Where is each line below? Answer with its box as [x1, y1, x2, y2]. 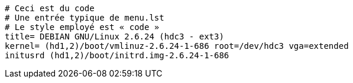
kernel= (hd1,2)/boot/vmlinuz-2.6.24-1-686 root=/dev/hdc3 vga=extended [5, 41, 349, 51]
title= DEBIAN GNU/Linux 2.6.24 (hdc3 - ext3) [5, 32, 224, 41]
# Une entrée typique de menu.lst [5, 13, 164, 22]
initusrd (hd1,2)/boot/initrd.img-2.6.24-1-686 [5, 51, 229, 60]
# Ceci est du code [5, 4, 95, 13]
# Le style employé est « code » [5, 22, 160, 32]
